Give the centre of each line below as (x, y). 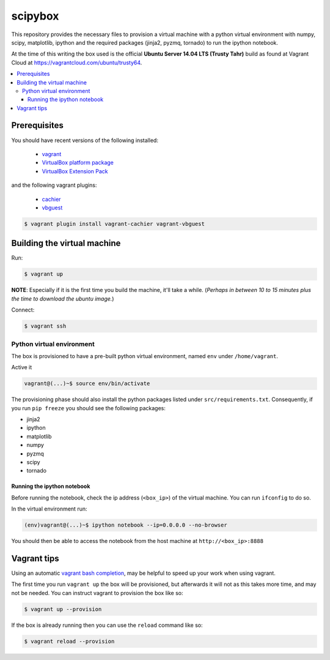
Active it (22, 367)
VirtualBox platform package (78, 163)
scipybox (35, 16)
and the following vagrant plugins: (54, 185)
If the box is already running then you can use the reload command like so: (107, 625)
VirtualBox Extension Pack (75, 171)
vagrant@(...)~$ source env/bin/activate (87, 384)
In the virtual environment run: (49, 509)
